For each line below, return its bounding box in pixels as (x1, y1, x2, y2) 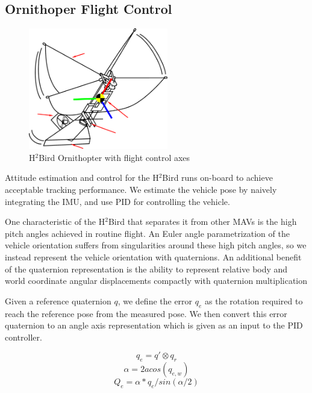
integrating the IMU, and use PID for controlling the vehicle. (5, 195, 230, 207)
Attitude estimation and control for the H (5, 171, 159, 184)
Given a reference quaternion (5, 294, 111, 307)
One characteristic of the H (5, 215, 105, 228)
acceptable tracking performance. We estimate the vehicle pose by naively (5, 183, 277, 195)
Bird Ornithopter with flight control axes (39, 151, 190, 163)
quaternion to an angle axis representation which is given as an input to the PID (5, 319, 303, 332)
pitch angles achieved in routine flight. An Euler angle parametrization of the (5, 227, 290, 239)
